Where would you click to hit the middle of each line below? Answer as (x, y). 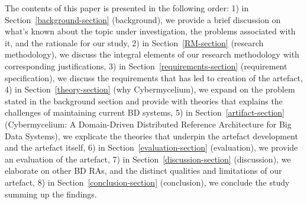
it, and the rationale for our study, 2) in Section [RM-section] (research (134, 42)
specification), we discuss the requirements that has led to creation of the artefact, (154, 77)
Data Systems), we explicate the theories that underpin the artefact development (151, 136)
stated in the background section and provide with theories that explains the (144, 101)
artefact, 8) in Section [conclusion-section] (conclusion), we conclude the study (147, 182)
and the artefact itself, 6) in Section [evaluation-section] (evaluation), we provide (151, 147)
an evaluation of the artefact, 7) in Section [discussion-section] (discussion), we (148, 159)
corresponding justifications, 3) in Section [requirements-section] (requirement (146, 66)
